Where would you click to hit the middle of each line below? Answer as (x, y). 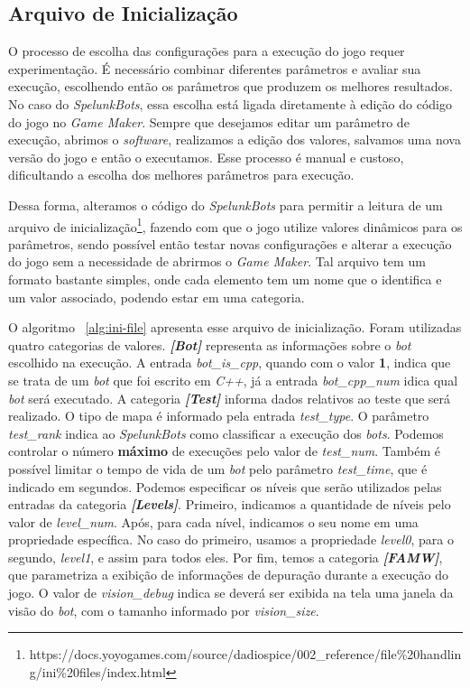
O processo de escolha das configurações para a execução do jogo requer (207, 51)
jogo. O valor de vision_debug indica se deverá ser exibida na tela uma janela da (231, 593)
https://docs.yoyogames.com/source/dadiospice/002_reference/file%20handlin (245, 654)
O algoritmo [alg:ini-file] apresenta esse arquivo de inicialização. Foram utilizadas (235, 327)
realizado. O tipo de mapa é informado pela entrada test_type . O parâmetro (219, 416)
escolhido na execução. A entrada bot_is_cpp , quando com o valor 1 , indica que (230, 363)
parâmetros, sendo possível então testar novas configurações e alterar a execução (230, 243)
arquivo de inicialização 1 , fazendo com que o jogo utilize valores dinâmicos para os (235, 225)
